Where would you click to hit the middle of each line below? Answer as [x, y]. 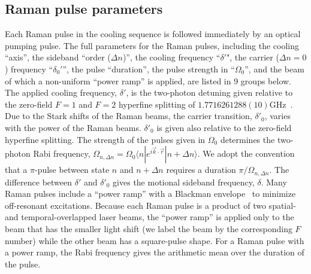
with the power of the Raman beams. [73, 127]
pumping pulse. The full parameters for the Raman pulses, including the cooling [152, 45]
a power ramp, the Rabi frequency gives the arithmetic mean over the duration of [155, 252]
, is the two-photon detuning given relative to [209, 92]
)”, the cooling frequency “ [171, 57]
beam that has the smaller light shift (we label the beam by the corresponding [149, 228]
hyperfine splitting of [157, 104]
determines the [247, 139]
